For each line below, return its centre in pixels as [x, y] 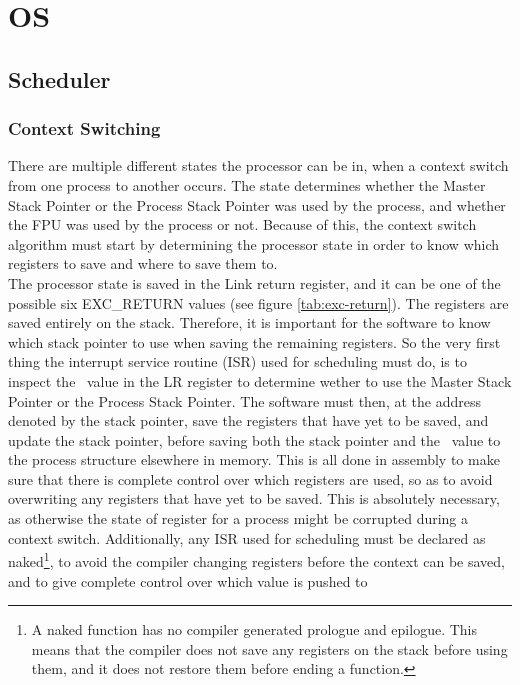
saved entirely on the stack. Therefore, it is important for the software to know [249, 322]
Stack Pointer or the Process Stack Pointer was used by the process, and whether [257, 204]
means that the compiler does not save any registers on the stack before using [269, 648]
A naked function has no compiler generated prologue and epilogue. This [254, 629]
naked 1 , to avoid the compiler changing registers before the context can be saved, [256, 559]
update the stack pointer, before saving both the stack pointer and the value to [254, 439]
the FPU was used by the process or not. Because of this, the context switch [242, 224]
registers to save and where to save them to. [143, 263]
